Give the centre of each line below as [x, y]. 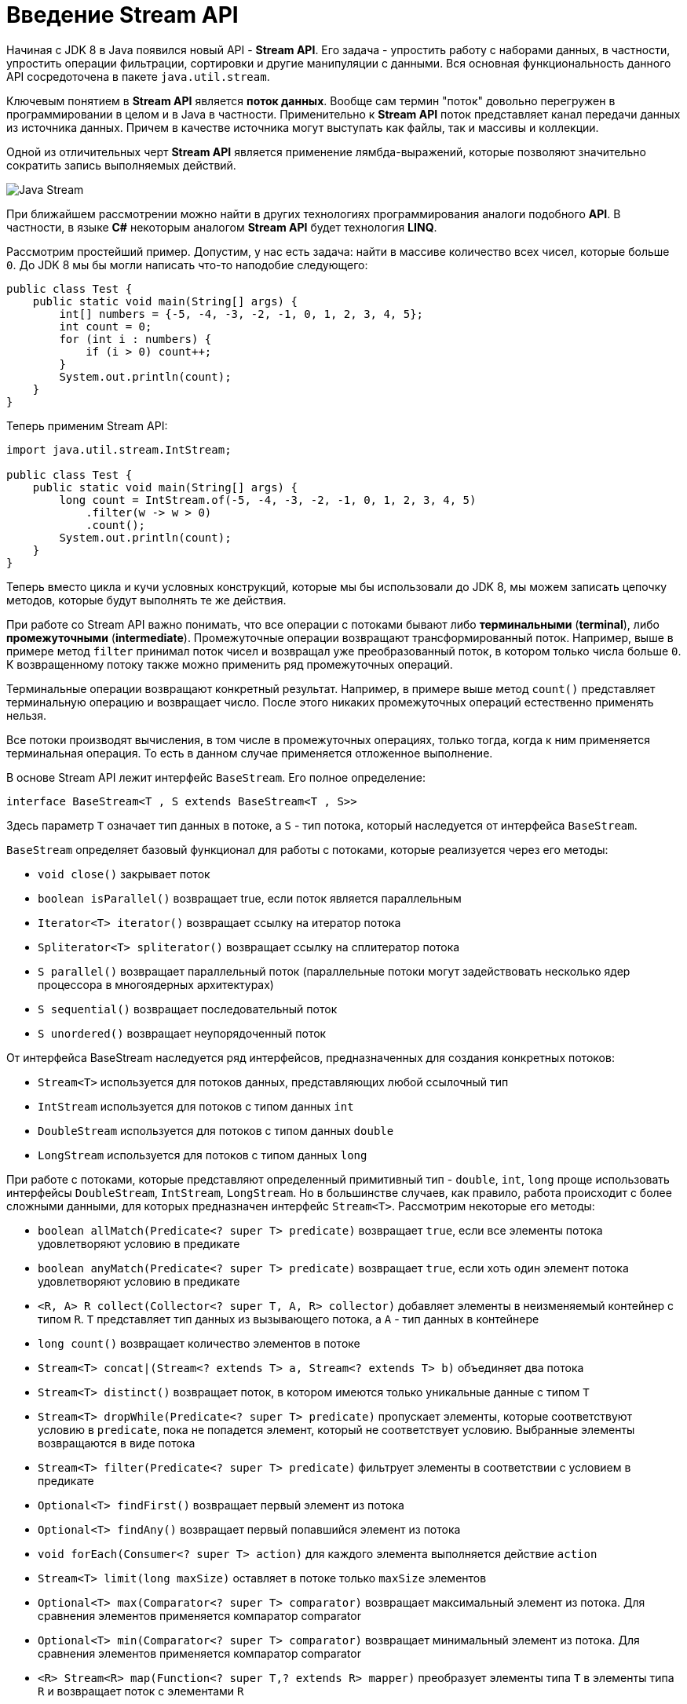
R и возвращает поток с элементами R [141, 1691]
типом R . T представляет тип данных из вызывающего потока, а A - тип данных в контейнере [289, 1319]
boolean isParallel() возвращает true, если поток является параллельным [250, 898]
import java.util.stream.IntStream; [119, 449]
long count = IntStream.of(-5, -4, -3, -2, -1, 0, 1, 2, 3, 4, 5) [268, 500]
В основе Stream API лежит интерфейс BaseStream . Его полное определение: [216, 777]
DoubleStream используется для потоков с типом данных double [216, 1130]
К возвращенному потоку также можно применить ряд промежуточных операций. [230, 664]
